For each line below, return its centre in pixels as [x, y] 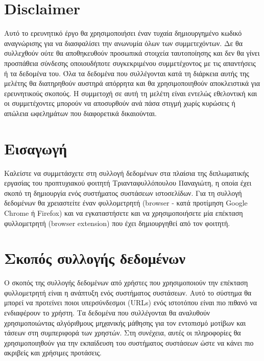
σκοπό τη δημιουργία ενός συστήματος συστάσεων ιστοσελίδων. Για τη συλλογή [123, 193]
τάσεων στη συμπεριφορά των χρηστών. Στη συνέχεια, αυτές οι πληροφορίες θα [123, 333]
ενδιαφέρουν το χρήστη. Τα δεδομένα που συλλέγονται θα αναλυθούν [107, 313]
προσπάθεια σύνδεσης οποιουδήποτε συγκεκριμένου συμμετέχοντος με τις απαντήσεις [130, 63]
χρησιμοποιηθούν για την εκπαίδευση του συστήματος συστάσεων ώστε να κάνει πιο [129, 342]
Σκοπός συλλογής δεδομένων [95, 258]
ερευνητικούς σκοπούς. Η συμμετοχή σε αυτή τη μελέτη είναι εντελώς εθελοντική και [131, 93]
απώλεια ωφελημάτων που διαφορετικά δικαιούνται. [80, 113]
